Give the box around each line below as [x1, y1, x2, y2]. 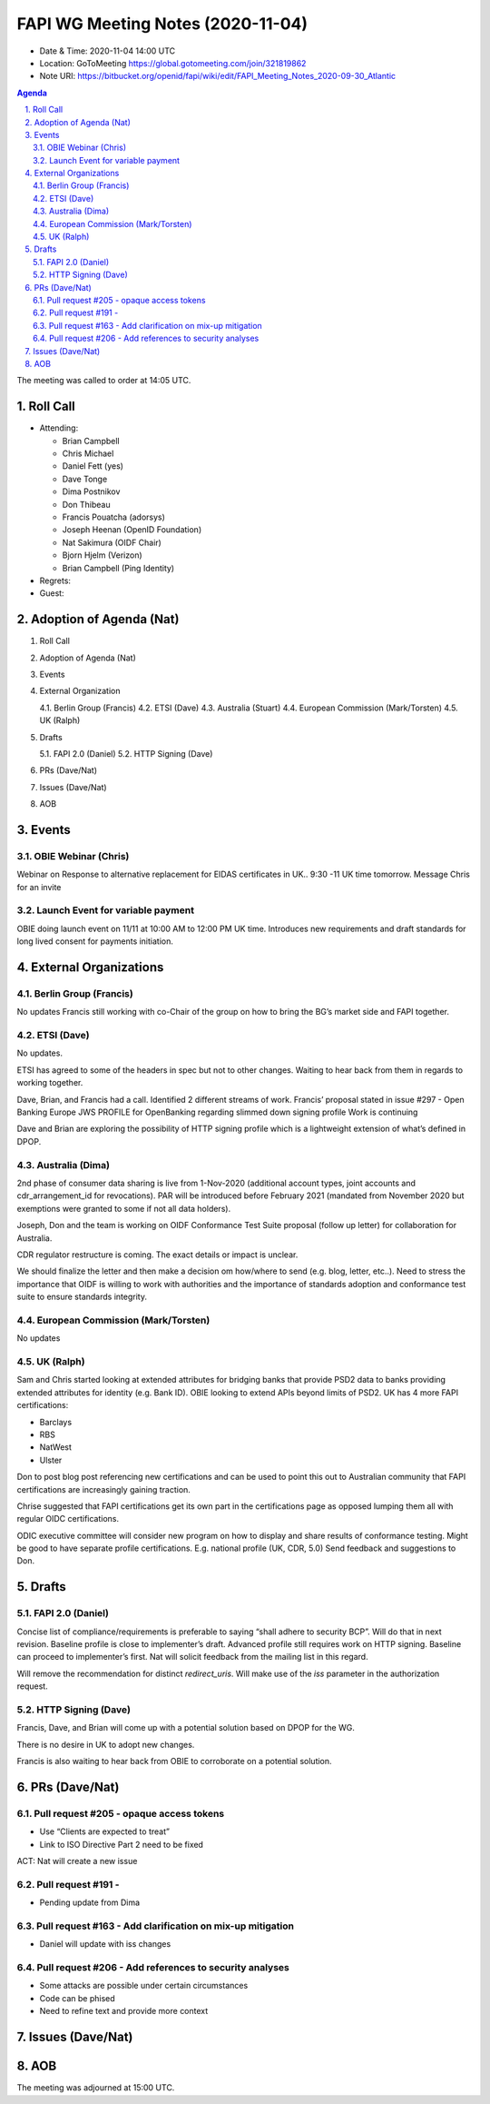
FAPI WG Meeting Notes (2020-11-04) [16, 14, 309, 34]
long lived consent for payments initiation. [16, 936, 174, 947]
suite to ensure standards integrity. [16, 1291, 147, 1303]
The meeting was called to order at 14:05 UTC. [16, 375, 191, 386]
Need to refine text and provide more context [39, 2006, 209, 2017]
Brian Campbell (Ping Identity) [62, 562, 175, 573]
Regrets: [39, 575, 72, 586]
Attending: [39, 422, 79, 433]
